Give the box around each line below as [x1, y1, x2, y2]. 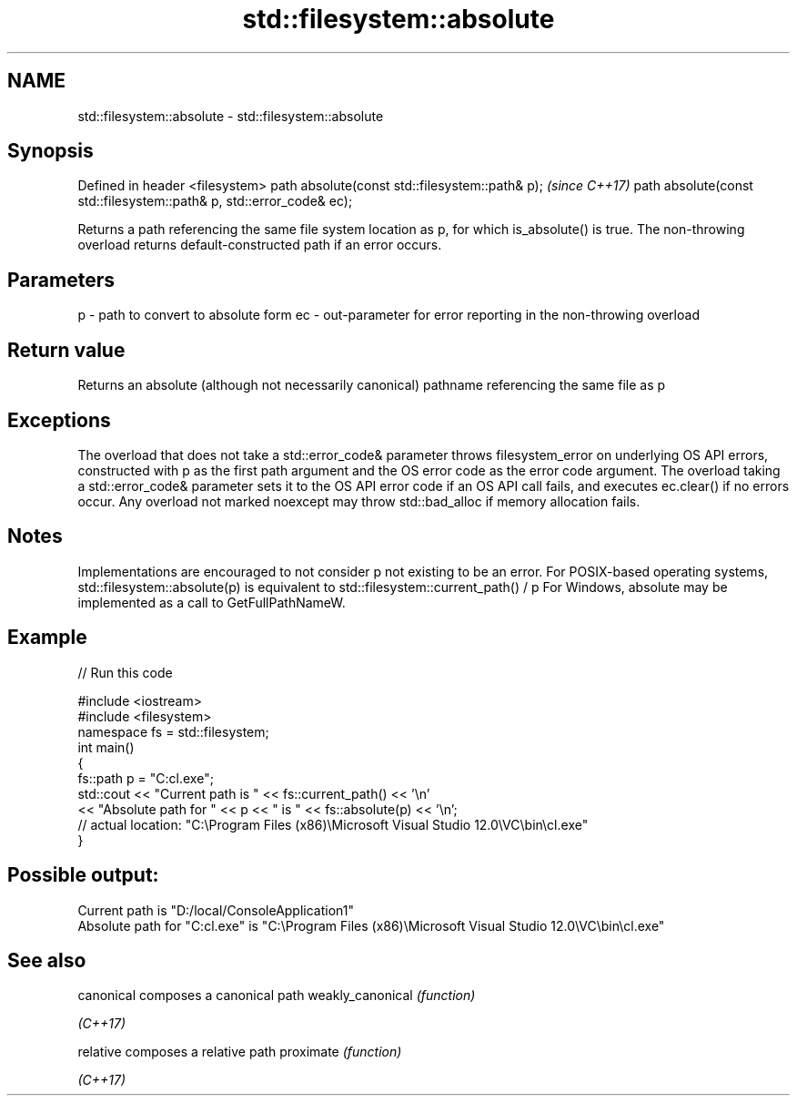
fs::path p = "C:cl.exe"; [77, 770, 214, 786]
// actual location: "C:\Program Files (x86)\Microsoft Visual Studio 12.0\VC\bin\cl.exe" [77, 816, 589, 832]
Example [7, 626, 87, 649]
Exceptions [7, 408, 111, 432]
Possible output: [7, 863, 159, 887]
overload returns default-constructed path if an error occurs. [77, 237, 442, 253]
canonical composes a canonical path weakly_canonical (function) [77, 987, 476, 1004]
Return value [7, 338, 126, 362]
